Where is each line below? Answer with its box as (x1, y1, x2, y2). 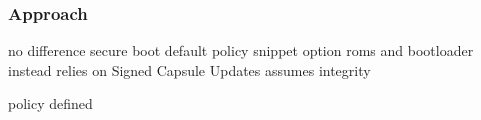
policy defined (8, 93, 93, 114)
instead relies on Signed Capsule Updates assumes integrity (8, 59, 371, 80)
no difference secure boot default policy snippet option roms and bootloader (8, 40, 474, 61)
